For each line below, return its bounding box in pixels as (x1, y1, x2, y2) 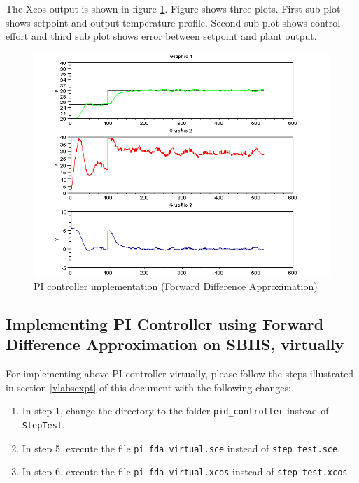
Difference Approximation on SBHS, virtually (6, 333, 344, 355)
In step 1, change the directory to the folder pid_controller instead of (22, 403, 329, 418)
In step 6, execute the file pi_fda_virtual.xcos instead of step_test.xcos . (22, 464, 351, 479)
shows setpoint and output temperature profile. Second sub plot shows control (6, 15, 341, 29)
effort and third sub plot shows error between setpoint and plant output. (6, 29, 317, 43)
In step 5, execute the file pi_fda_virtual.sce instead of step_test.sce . (22, 440, 341, 455)
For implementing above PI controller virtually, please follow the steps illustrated (6, 366, 354, 381)
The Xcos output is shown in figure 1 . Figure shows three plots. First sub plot (6, 1, 341, 15)
